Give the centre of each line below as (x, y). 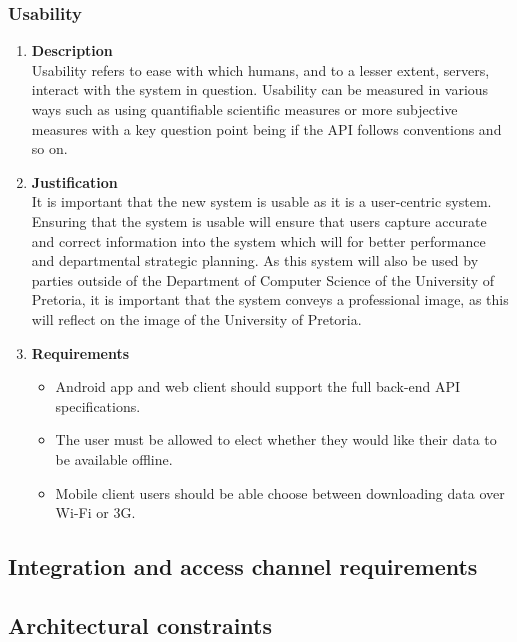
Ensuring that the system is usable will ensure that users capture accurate (259, 220)
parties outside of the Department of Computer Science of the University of (262, 279)
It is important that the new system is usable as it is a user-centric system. (261, 201)
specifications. (98, 405)
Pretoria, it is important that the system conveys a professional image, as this (270, 299)
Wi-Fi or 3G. (95, 512)
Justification (74, 181)
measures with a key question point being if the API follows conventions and (266, 128)
